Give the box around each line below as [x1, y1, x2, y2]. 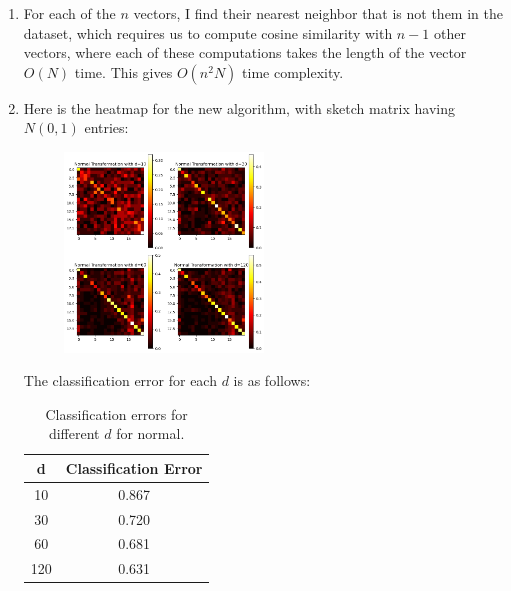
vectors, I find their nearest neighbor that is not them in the [133, 3, 503, 23]
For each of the [23, 3, 116, 23]
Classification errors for [45, 403, 188, 424]
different [48, 423, 100, 444]
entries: [84, 117, 129, 138]
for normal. [116, 423, 185, 444]
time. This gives [74, 61, 173, 82]
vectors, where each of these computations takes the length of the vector [23, 42, 467, 63]
